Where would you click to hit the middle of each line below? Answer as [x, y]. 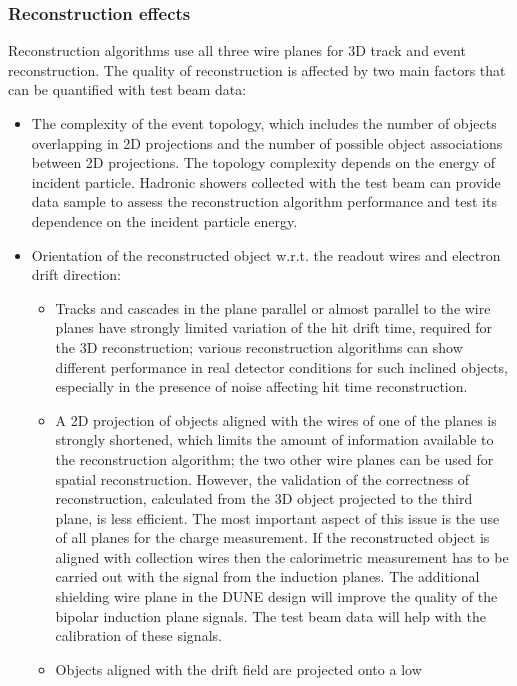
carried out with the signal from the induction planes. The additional [267, 576]
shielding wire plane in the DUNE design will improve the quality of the [276, 596]
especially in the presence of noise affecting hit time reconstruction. [261, 386]
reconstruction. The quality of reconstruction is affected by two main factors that [257, 69]
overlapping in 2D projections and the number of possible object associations [267, 142]
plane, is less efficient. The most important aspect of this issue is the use [277, 517]
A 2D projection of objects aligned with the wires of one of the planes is [276, 419]
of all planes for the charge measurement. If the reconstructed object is [272, 537]
